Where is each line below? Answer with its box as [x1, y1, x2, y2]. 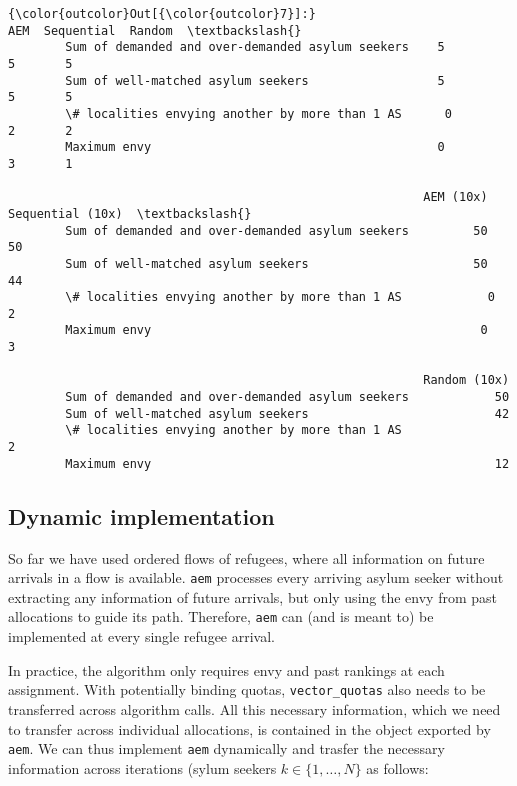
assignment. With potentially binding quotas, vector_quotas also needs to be [8, 679, 486, 700]
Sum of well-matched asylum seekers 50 [65, 256, 488, 271]
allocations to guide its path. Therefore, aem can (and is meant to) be [8, 606, 434, 627]
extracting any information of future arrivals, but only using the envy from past [8, 586, 497, 607]
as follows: [366, 757, 429, 778]
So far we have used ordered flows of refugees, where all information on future [8, 547, 485, 568]
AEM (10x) [423, 190, 488, 205]
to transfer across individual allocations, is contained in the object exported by [8, 718, 491, 739]
